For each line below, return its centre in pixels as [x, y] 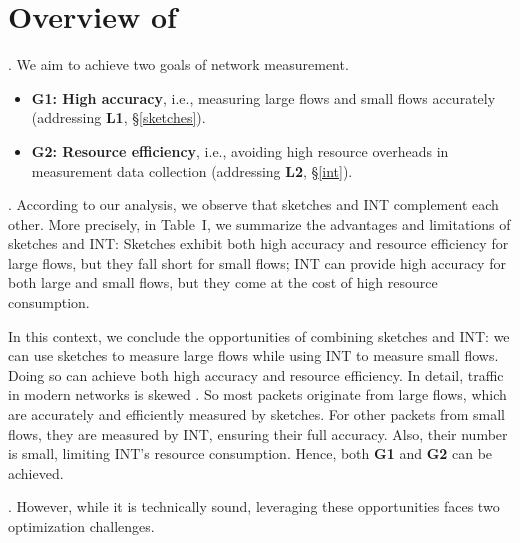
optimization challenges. [81, 526]
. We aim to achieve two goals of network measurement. [178, 64]
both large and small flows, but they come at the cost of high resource [223, 282]
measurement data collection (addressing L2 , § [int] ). [192, 170]
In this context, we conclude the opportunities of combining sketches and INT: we [259, 335]
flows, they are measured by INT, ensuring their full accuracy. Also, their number [258, 433]
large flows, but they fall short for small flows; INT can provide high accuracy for [257, 262]
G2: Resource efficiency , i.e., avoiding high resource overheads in [240, 150]
